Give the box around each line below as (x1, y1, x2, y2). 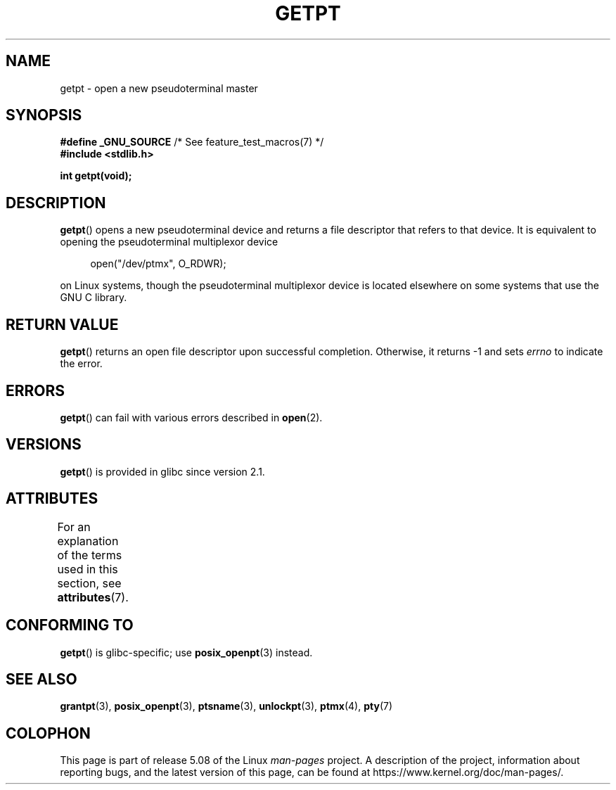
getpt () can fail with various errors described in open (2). (60, 411, 323, 423)
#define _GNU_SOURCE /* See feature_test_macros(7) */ (60, 136, 324, 148)
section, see (57, 575, 122, 590)
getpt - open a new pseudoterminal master (60, 82, 258, 94)
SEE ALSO (6, 670, 77, 688)
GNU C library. (60, 291, 127, 304)
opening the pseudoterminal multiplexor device (60, 236, 278, 248)
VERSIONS (6, 435, 82, 454)
